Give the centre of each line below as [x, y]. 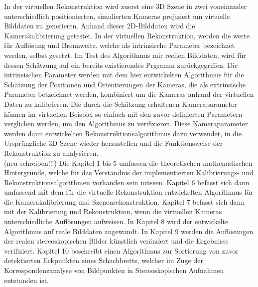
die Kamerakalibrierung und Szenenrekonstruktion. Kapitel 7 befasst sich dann [125, 201]
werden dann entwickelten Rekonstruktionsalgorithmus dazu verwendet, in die [123, 133]
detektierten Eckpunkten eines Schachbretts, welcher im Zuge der [104, 260]
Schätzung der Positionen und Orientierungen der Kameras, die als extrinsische [125, 84]
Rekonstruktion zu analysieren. [51, 152]
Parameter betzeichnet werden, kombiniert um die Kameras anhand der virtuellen [129, 94]
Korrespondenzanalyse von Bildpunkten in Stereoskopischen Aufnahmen [114, 270]
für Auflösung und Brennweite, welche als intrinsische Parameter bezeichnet [120, 45]
